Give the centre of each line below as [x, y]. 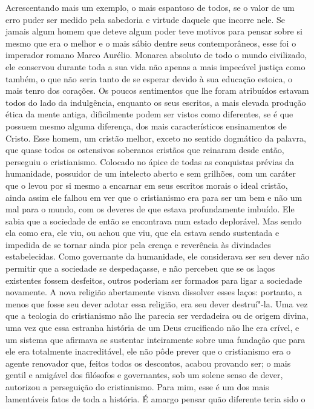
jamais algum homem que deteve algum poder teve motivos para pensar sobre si [154, 31]
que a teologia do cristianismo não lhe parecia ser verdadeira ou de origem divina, [157, 316]
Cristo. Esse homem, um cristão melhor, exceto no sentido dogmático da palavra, [156, 138]
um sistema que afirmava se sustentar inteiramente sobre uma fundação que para [155, 339]
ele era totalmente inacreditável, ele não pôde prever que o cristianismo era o [148, 351]
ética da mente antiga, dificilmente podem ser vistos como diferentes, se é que [149, 114]
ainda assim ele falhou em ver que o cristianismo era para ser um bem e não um [154, 197]
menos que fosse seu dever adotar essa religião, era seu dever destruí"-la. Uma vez [157, 303]
